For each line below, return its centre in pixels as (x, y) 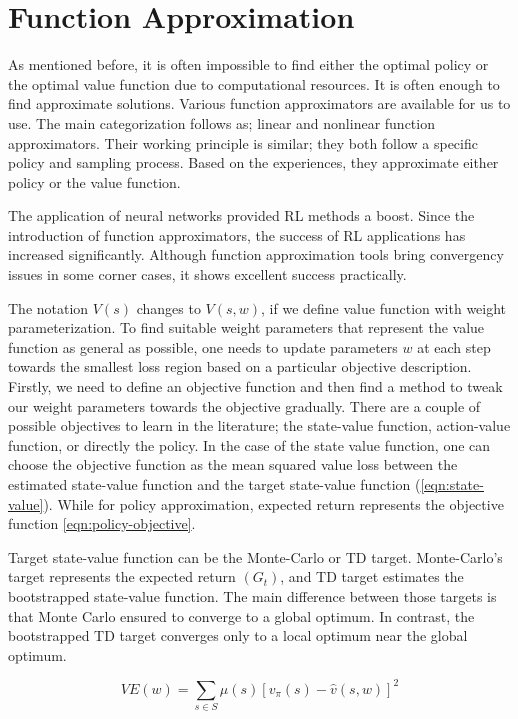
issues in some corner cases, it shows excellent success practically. (207, 274)
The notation (48, 307)
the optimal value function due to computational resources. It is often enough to (254, 83)
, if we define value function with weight (384, 307)
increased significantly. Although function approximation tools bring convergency (256, 254)
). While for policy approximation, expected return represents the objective (273, 503)
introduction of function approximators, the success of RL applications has (237, 234)
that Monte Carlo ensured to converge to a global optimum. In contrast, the (241, 615)
